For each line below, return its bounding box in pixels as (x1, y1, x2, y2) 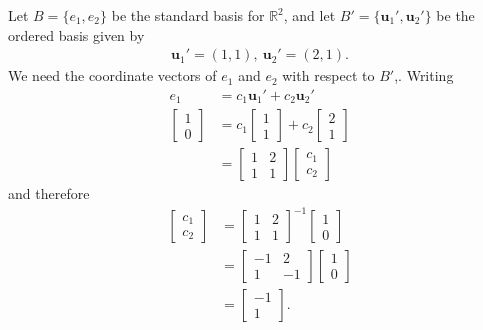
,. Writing (394, 65, 454, 86)
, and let (283, 5, 336, 25)
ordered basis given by (8, 24, 145, 45)
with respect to (282, 65, 375, 86)
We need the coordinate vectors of (8, 65, 217, 86)
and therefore (8, 183, 90, 204)
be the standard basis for (111, 5, 265, 25)
